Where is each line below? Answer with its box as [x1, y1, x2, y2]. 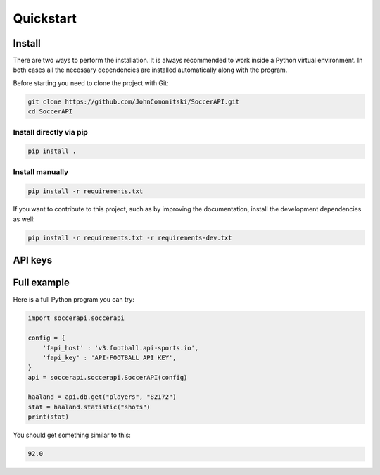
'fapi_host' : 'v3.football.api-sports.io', [42, 344, 199, 352]
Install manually [13, 166, 69, 176]
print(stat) [27, 413, 70, 421]
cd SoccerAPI [27, 108, 73, 116]
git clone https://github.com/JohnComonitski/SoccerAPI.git [27, 97, 240, 106]
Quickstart [13, 11, 77, 26]
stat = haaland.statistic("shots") [27, 402, 151, 411]
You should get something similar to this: [13, 431, 132, 440]
